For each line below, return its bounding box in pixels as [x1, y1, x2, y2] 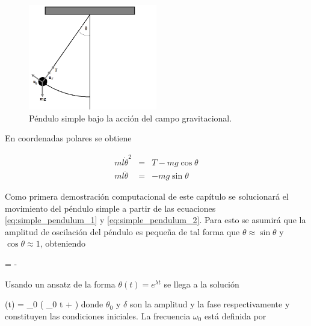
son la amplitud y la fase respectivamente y [129, 298, 290, 310]
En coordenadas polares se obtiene [5, 132, 132, 144]
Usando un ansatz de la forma [5, 277, 115, 290]
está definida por [204, 309, 266, 322]
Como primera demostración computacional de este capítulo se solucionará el [5, 190, 289, 203]
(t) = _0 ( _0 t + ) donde [5, 298, 103, 310]
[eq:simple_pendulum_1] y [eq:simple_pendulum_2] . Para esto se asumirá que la [5, 214, 306, 226]
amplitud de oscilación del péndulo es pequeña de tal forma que [5, 225, 240, 238]
